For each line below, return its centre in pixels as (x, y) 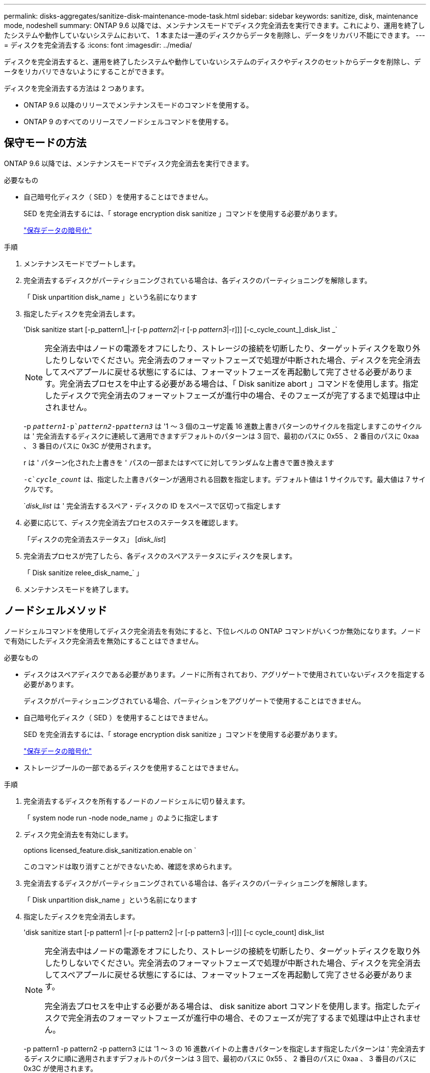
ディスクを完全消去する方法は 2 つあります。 (76, 88)
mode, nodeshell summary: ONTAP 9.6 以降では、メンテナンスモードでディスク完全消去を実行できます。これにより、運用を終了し (215, 25)
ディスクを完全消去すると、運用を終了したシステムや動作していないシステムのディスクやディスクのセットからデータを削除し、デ (213, 62)
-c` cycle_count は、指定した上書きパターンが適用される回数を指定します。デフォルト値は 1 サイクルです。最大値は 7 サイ (225, 479)
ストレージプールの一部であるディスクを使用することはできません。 (133, 767)
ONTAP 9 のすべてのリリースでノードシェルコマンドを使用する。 (128, 122)
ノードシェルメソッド (55, 611)
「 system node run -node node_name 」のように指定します (121, 818)
